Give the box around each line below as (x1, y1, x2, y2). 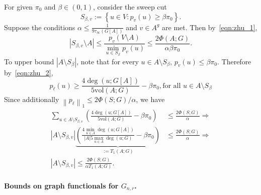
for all (162, 82, 181, 89)
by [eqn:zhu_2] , (4, 67, 53, 77)
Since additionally (4, 94, 59, 105)
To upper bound (4, 56, 54, 66)
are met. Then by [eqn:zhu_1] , (162, 22, 257, 32)
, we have (136, 94, 165, 105)
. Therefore (217, 56, 251, 66)
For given (4, 2, 33, 12)
